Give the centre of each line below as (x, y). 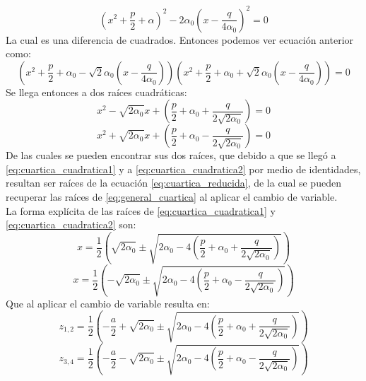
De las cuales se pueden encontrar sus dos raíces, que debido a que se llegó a (171, 155)
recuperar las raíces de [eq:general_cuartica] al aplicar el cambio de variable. (172, 197)
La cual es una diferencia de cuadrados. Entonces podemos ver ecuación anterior (180, 39)
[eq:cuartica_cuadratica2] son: (71, 224)
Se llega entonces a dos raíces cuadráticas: (96, 92)
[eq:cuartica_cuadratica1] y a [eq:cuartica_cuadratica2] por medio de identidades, (183, 169)
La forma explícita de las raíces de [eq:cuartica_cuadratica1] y (141, 210)
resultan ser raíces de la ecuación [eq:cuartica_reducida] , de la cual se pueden (173, 183)
